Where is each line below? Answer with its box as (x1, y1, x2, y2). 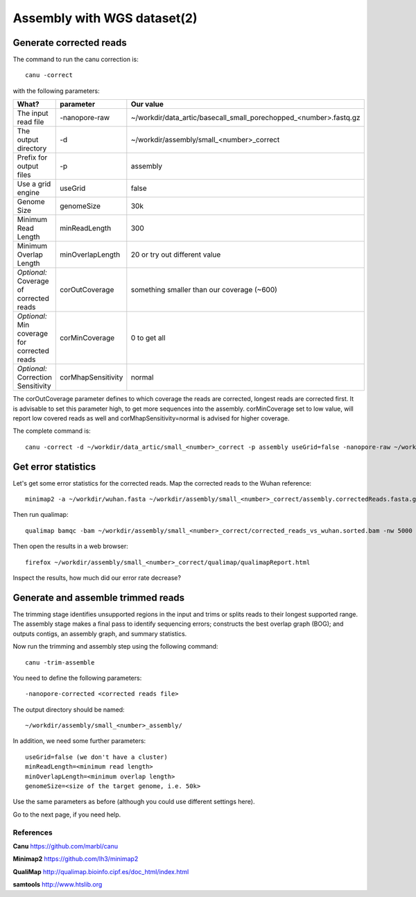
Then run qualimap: (12, 511, 69, 519)
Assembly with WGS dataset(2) (12, 10, 198, 26)
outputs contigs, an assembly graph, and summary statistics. (12, 629, 187, 638)
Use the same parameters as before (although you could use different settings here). (12, 798, 255, 806)
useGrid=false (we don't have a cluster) (25, 753, 168, 761)
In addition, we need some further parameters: (12, 737, 146, 745)
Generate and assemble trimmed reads (12, 592, 185, 604)
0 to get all (130, 333, 166, 343)
